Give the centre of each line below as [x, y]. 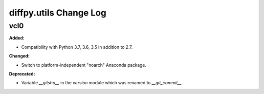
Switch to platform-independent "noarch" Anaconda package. [84, 65]
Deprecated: [22, 74]
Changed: [19, 56]
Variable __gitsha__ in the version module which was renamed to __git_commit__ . [102, 83]
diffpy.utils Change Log [58, 13]
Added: [17, 38]
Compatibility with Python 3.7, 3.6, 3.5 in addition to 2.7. [77, 47]
